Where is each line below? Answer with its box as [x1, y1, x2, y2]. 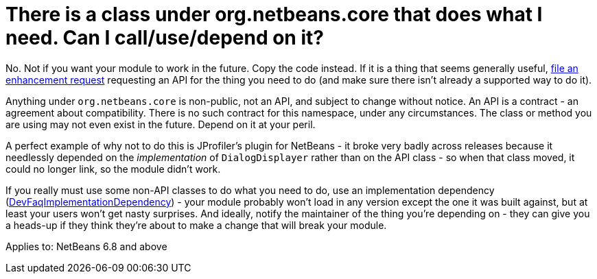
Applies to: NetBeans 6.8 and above [5, 240, 167, 252]
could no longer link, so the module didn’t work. [5, 162, 221, 175]
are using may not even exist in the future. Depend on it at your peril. [5, 118, 316, 130]
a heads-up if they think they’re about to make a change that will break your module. [5, 219, 387, 231]
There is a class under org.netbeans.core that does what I [5, 3, 543, 26]
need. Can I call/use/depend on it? [5, 26, 324, 49]
